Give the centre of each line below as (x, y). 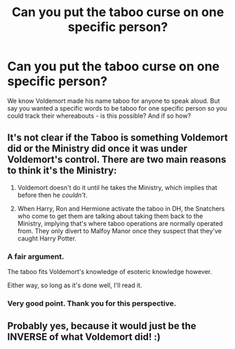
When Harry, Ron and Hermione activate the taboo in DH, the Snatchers (121, 208)
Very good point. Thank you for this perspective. (92, 303)
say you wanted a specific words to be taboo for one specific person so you (117, 108)
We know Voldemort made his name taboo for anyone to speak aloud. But (114, 101)
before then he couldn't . (52, 195)
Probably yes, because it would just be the (102, 326)
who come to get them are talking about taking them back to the (110, 216)
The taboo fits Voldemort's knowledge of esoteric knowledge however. (110, 272)
